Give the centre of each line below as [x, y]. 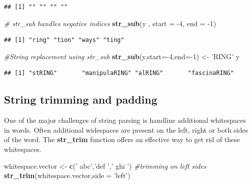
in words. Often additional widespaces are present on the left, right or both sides [126, 129]
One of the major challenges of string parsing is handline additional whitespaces [125, 120]
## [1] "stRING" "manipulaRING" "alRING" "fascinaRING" [119, 73]
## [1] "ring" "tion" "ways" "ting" [64, 40]
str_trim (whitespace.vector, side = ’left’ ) [67, 175]
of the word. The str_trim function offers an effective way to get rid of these [122, 139]
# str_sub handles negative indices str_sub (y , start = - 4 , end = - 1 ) [110, 23]
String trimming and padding [81, 99]
